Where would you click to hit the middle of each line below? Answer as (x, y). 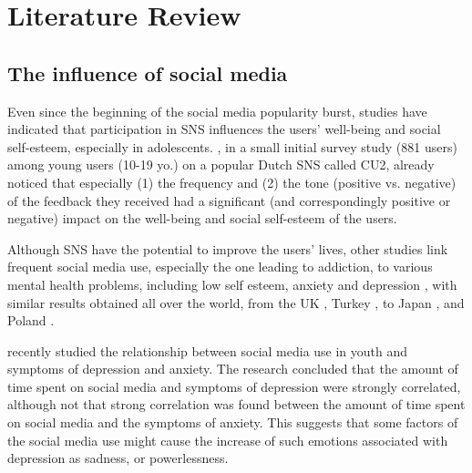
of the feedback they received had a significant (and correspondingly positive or (229, 200)
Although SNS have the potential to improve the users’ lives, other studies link (228, 248)
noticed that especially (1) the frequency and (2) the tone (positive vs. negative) (232, 182)
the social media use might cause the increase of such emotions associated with (228, 440)
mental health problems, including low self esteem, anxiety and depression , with (232, 284)
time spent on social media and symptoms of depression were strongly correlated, (234, 386)
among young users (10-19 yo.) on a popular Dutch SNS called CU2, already (221, 165)
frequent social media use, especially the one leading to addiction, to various (220, 267)
